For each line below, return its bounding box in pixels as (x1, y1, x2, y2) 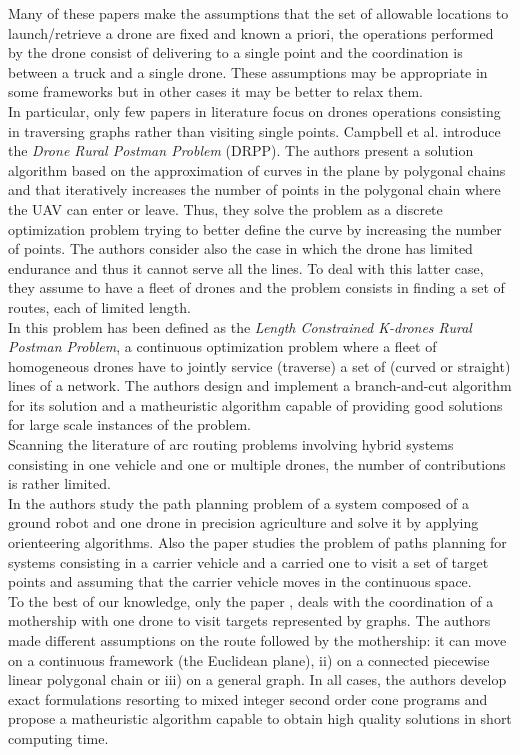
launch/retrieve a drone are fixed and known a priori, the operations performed (8, 22, 494, 43)
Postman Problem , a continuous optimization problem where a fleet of (8, 336, 437, 357)
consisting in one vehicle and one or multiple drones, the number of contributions (8, 453, 506, 474)
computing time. (8, 727, 109, 748)
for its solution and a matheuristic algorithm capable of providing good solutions (8, 394, 503, 415)
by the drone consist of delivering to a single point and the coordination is (8, 42, 463, 63)
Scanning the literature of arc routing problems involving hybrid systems (8, 434, 454, 455)
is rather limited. (8, 473, 111, 494)
